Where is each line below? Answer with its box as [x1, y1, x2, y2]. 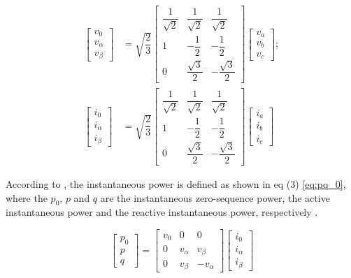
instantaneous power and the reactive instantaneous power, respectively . [6, 205, 318, 219]
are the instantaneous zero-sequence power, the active [100, 190, 330, 205]
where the [6, 190, 48, 205]
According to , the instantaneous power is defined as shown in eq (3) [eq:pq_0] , [6, 177, 346, 191]
